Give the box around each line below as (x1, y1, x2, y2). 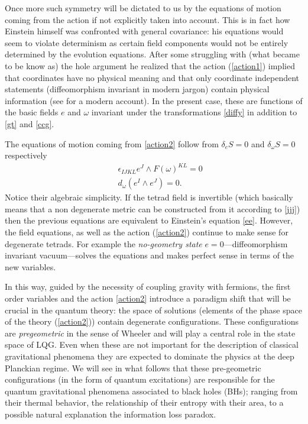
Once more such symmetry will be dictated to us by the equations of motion (5, 2, 281, 14)
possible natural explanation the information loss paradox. (5, 407, 216, 420)
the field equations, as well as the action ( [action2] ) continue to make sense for (5, 226, 288, 238)
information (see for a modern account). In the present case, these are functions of (5, 94, 303, 106)
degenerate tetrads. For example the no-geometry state (5, 237, 202, 250)
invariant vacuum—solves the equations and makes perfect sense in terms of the (5, 249, 294, 261)
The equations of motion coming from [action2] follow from (5, 137, 219, 150)
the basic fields (5, 106, 59, 118)
